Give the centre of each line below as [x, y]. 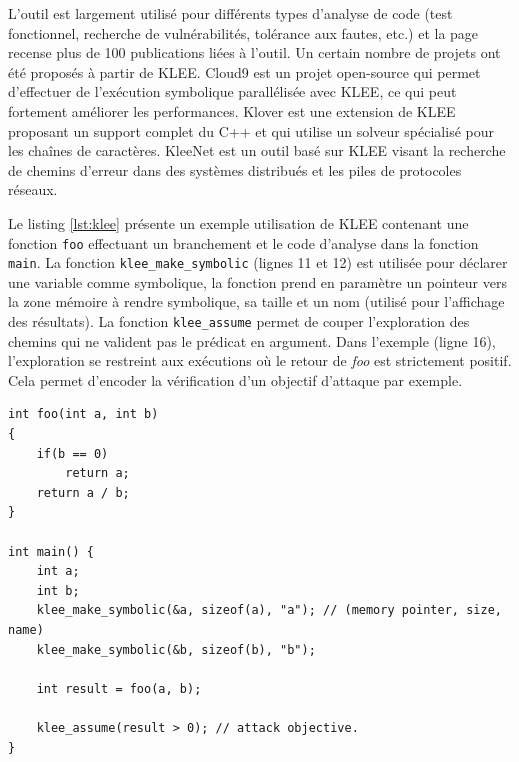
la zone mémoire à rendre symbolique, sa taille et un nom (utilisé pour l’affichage [256, 301]
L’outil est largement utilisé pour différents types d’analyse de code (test [230, 13]
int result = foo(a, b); [119, 688]
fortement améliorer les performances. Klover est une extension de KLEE [232, 110]
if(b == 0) [72, 453]
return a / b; [83, 492]
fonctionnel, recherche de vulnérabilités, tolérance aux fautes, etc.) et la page [243, 32]
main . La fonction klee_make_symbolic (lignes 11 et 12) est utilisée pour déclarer [258, 262]
